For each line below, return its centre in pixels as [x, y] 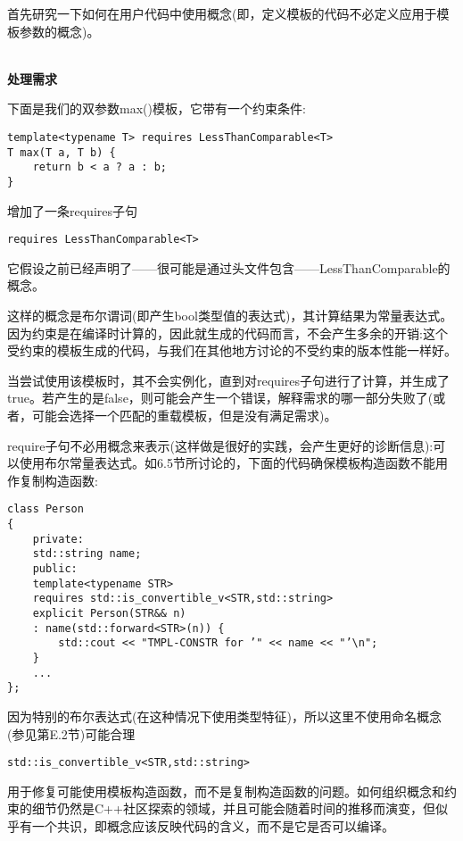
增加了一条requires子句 [72, 210]
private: [58, 539]
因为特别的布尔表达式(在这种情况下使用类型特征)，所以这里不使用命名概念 [224, 716]
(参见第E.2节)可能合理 [71, 733]
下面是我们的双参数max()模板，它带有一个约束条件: [157, 108]
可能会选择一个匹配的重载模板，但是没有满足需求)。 [184, 415]
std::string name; [87, 554]
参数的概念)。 [59, 31]
